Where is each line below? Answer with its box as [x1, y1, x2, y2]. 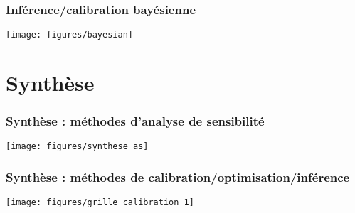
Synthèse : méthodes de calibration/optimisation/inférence [6, 168, 350, 186]
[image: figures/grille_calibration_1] [6, 197, 194, 208]
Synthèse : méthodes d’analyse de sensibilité [6, 112, 265, 130]
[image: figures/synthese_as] [6, 141, 149, 152]
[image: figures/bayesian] [6, 30, 133, 40]
